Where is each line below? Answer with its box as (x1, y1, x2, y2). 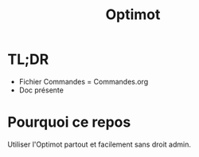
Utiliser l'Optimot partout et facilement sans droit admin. (7, 139, 192, 149)
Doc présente (18, 85, 64, 95)
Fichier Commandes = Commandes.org (18, 77, 149, 86)
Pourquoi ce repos (7, 113, 131, 131)
